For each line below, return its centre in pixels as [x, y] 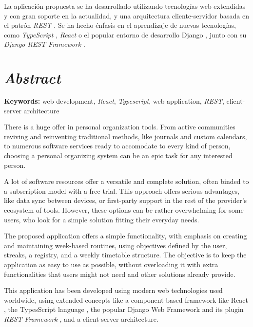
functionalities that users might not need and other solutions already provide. [120, 274]
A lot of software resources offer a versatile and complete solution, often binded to [126, 181]
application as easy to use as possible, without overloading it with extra [111, 264]
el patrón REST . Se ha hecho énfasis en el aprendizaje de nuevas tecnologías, [120, 25]
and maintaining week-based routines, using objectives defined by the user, [116, 245]
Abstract [32, 78]
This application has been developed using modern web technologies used [113, 290]
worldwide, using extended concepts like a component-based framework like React [126, 300]
